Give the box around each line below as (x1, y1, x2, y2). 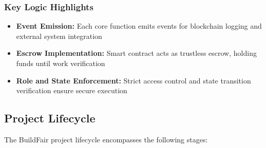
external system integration (16, 30, 102, 41)
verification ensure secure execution (16, 85, 127, 96)
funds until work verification (16, 58, 105, 68)
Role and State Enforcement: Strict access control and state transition (16, 75, 251, 86)
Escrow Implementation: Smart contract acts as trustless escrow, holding (16, 48, 257, 58)
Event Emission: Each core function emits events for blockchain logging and (16, 20, 262, 31)
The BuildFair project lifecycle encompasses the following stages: (4, 134, 208, 144)
